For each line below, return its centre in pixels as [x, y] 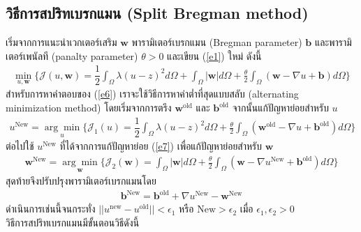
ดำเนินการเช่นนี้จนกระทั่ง [51, 209]
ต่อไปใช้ [20, 146]
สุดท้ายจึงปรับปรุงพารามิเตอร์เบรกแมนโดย [81, 181]
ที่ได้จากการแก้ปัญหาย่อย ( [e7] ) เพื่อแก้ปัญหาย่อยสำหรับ [161, 146]
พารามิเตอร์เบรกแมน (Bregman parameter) [217, 42]
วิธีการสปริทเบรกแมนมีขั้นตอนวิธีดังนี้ [73, 222]
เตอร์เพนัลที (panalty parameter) [72, 55]
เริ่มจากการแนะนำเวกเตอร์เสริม [61, 42]
